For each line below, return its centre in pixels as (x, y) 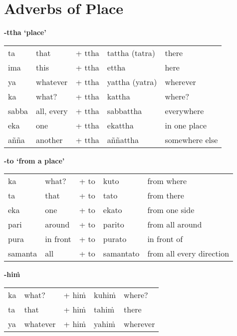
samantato (121, 253)
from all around (175, 224)
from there (166, 195)
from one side (171, 210)
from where (167, 181)
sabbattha (124, 110)
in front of (165, 239)
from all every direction (188, 253)
